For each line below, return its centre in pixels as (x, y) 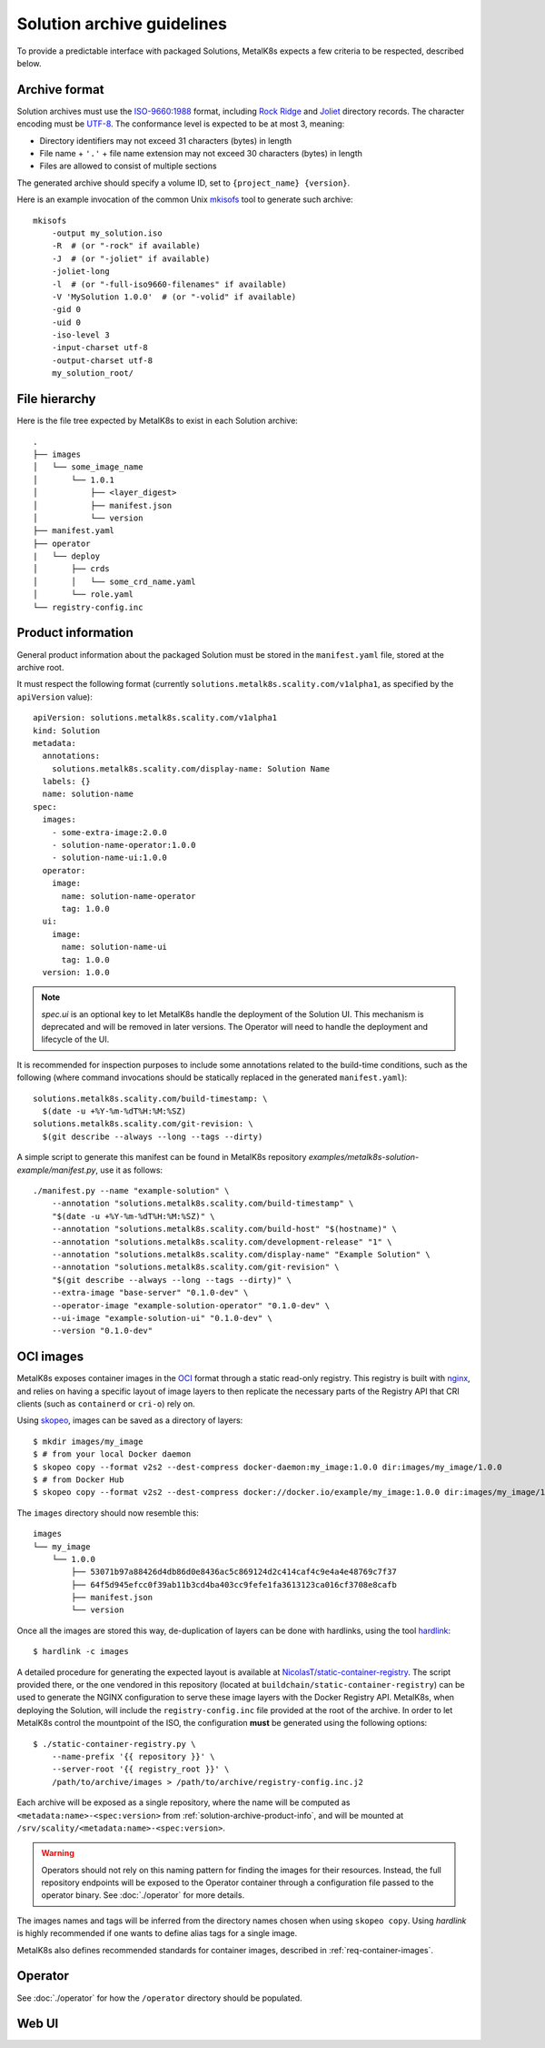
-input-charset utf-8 (100, 348)
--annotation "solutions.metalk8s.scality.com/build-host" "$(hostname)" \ (224, 1229)
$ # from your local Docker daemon (112, 1454)
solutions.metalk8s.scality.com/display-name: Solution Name (191, 768)
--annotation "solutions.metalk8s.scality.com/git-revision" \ (195, 1267)
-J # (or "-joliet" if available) (131, 258)
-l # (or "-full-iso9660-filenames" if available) (169, 284)
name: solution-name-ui (114, 947)
